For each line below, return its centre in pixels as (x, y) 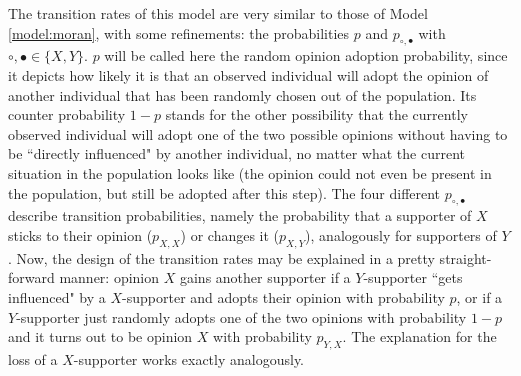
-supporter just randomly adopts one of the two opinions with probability (241, 316)
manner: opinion (109, 277)
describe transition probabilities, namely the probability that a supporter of (240, 215)
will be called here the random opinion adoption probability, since (306, 55)
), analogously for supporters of (401, 234)
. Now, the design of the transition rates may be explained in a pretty (221, 257)
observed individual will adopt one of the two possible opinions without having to (258, 133)
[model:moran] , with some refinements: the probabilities (179, 32)
